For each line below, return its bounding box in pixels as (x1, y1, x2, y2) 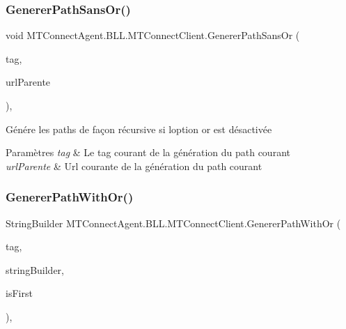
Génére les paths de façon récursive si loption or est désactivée (6, 121, 272, 136)
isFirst (6, 286, 33, 300)
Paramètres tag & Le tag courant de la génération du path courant (6, 145, 290, 160)
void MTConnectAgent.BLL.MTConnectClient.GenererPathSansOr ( (6, 28, 300, 43)
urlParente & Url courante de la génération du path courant (6, 158, 262, 173)
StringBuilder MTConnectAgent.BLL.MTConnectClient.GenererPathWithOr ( (6, 215, 341, 230)
